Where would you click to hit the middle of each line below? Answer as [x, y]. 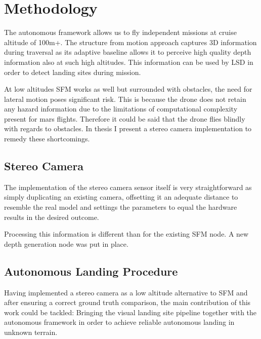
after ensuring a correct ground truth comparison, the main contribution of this [127, 302]
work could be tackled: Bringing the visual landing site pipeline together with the [130, 312]
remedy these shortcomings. [47, 139]
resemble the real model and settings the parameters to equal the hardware [121, 207]
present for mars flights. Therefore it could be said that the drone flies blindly [125, 118]
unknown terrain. [31, 332]
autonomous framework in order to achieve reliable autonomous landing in [119, 322]
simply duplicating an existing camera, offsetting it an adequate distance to [121, 197]
